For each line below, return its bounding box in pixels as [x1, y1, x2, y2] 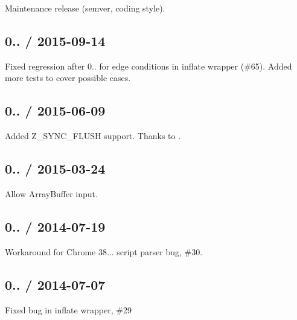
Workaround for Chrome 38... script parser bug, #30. [5, 245, 203, 258]
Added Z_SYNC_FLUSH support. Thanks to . [5, 129, 181, 142]
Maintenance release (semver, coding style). [5, 2, 165, 14]
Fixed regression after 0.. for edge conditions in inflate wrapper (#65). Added [5, 59, 292, 72]
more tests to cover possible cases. [5, 71, 131, 84]
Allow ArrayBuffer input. [5, 187, 98, 200]
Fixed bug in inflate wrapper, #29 [5, 303, 132, 316]
